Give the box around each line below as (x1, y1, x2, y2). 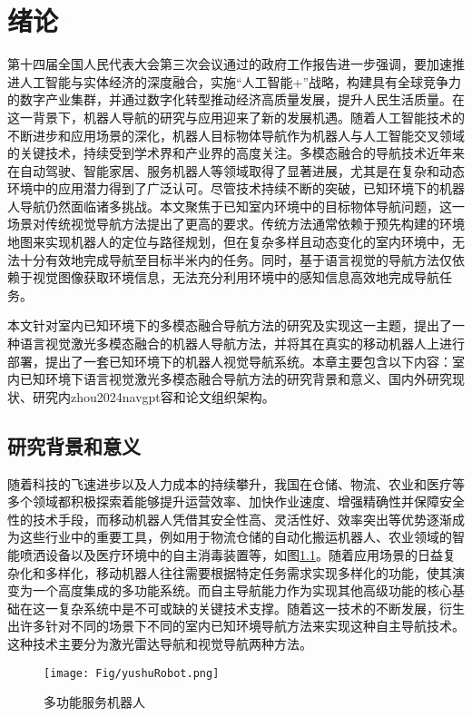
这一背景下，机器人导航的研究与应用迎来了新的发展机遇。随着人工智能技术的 (7, 107, 465, 126)
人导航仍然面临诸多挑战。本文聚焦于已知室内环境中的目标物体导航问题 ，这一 (7, 196, 465, 215)
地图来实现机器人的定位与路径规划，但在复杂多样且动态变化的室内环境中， (7, 232, 452, 251)
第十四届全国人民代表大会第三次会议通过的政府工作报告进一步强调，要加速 (7, 54, 452, 74)
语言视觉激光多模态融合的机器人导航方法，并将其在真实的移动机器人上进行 (19, 334, 465, 353)
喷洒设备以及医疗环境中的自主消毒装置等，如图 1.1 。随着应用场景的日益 (19, 545, 443, 564)
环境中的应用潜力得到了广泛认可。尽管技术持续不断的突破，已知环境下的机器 (7, 179, 465, 198)
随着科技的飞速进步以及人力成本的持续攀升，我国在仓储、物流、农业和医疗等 (7, 474, 465, 493)
